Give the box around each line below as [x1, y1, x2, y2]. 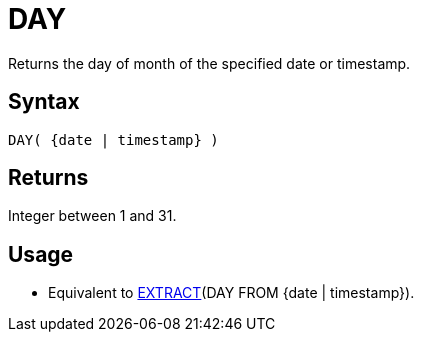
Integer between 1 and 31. [8, 207, 177, 225]
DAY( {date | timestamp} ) [8, 131, 219, 148]
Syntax [8, 89, 80, 115]
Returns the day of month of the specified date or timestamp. [8, 54, 411, 72]
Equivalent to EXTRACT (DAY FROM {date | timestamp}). [48, 284, 415, 302]
